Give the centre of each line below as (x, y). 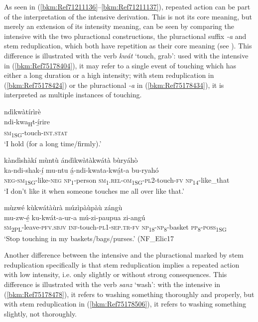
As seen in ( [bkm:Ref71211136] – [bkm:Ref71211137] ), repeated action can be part (127, 6)
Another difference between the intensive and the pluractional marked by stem (124, 255)
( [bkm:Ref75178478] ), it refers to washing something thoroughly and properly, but (129, 294)
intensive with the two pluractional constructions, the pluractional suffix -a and (125, 36)
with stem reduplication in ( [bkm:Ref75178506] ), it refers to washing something (125, 304)
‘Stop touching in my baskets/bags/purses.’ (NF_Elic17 (89, 238)
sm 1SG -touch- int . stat (36, 133)
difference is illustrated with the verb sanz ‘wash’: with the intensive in (112, 284)
